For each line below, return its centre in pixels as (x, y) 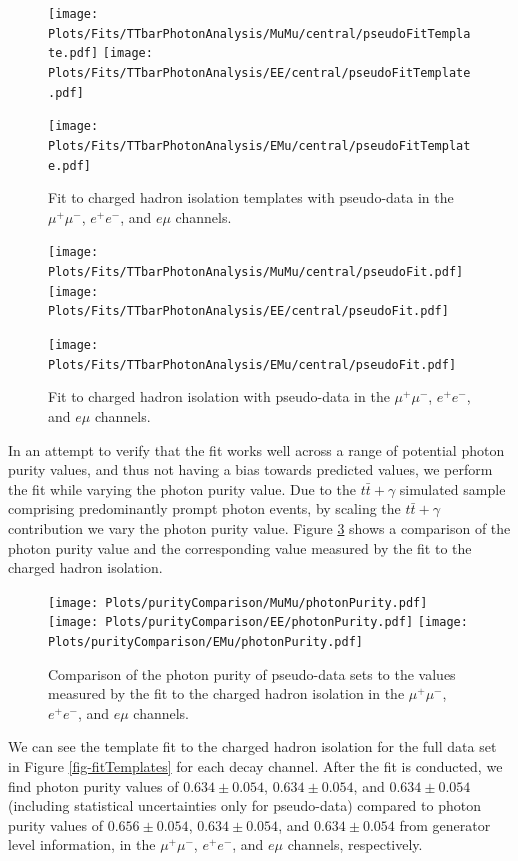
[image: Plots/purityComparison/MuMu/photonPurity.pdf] (238, 602)
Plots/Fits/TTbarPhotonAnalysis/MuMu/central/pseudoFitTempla (259, 33)
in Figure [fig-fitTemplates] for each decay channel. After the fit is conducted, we (255, 766)
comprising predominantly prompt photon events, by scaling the (204, 508)
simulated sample (452, 488)
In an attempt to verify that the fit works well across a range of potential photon (256, 449)
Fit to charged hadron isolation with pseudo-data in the (219, 396)
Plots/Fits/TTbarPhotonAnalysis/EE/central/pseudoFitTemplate (259, 72)
